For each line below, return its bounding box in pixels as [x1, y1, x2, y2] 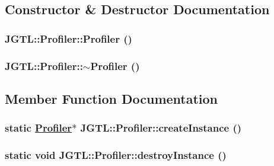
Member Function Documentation [5, 89, 218, 107]
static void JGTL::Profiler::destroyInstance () [5, 148, 227, 162]
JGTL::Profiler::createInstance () [80, 120, 242, 135]
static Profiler [5, 120, 72, 135]
